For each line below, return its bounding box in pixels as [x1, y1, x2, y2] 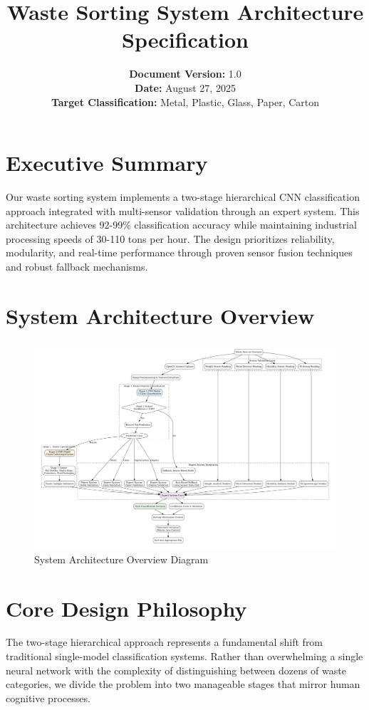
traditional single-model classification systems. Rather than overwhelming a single [6, 649, 363, 664]
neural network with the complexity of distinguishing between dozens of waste [6, 662, 346, 677]
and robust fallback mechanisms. [6, 259, 148, 273]
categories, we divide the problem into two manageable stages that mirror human [6, 677, 360, 691]
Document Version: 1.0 [129, 66, 241, 81]
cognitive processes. [6, 690, 90, 705]
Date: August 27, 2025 [135, 80, 236, 95]
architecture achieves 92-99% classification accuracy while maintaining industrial [6, 217, 357, 232]
